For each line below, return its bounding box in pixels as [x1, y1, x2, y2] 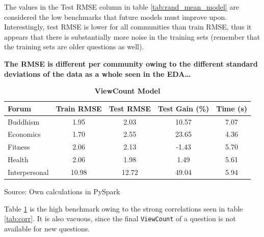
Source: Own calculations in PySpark [4, 186, 120, 197]
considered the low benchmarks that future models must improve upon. [4, 11, 227, 22]
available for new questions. [4, 223, 90, 233]
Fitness [8, 141, 30, 152]
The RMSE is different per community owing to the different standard [4, 58, 258, 69]
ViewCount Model [94, 85, 161, 96]
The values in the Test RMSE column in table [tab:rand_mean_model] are [4, 2, 240, 12]
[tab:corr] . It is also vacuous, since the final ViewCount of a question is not [4, 213, 236, 224]
